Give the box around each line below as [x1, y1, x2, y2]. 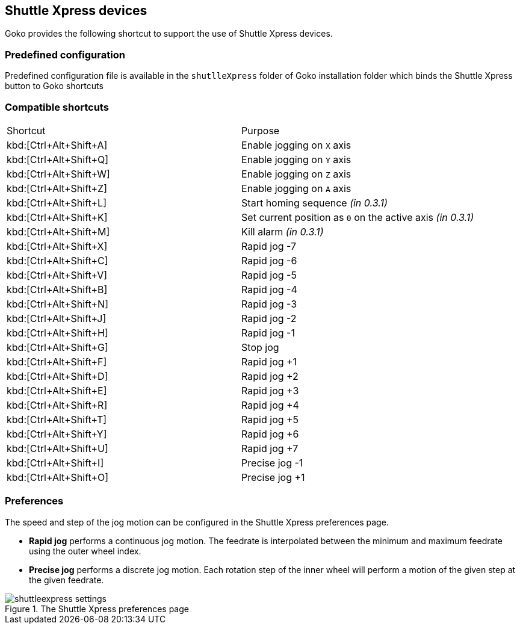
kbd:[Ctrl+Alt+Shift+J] [7, 312, 107, 324]
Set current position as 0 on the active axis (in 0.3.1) [241, 211, 474, 223]
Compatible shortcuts [5, 101, 109, 113]
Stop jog [241, 341, 279, 353]
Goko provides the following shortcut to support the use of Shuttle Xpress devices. [5, 28, 333, 39]
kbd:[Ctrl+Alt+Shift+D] [7, 370, 108, 382]
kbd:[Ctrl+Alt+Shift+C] [7, 254, 108, 267]
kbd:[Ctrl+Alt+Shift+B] [7, 283, 108, 296]
